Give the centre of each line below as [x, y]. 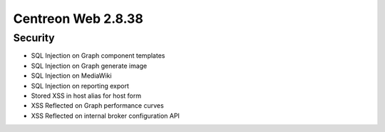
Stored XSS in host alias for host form [86, 96]
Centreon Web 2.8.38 [78, 19]
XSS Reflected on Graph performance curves [97, 106]
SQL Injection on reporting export [80, 86]
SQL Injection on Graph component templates [98, 56]
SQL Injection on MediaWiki [71, 76]
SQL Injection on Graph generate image [89, 66]
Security [34, 38]
